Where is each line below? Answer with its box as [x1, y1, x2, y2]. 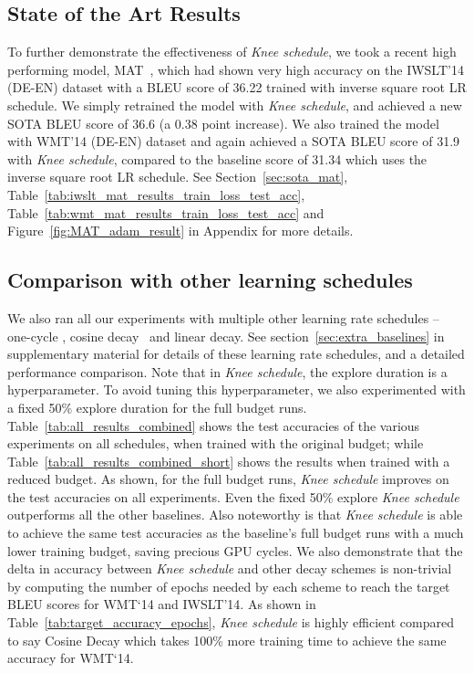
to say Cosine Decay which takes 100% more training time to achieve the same [7, 630, 447, 649]
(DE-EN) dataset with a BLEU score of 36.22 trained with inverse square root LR [7, 78, 467, 97]
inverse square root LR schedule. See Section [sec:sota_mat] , [7, 167, 348, 186]
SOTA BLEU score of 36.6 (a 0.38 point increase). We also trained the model [7, 113, 439, 132]
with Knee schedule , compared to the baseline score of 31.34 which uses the [7, 149, 428, 168]
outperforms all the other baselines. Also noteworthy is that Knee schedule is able [7, 505, 463, 524]
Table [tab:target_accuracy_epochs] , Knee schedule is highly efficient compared [7, 613, 454, 632]
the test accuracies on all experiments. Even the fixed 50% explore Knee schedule [7, 487, 459, 506]
